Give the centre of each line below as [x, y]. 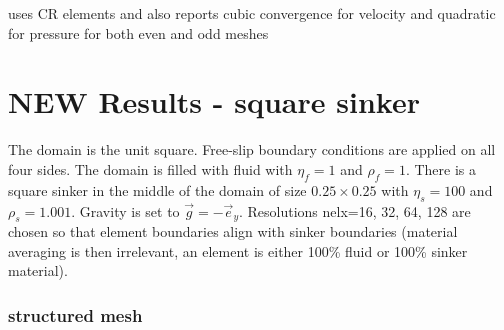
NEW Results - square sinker [214, 101]
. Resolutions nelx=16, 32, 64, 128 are [354, 210]
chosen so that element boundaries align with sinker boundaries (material [233, 231]
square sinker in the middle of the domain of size [157, 189]
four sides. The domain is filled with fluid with [150, 168]
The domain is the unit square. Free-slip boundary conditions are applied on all [252, 149]
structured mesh [75, 315]
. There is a [440, 168]
